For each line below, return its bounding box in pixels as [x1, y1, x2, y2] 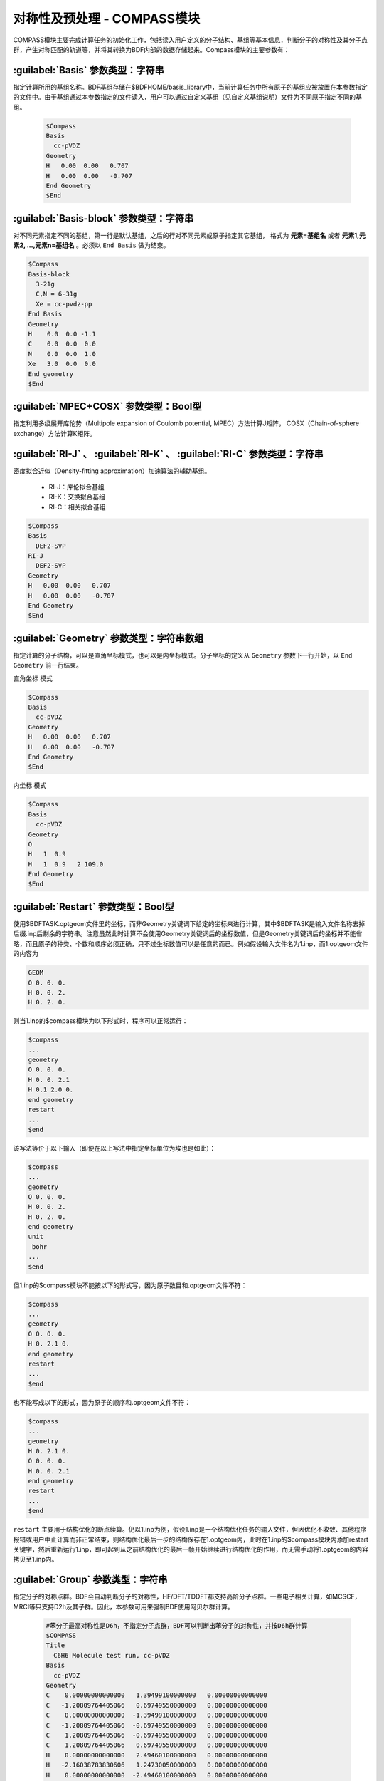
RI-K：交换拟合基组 [48, 492, 106, 502]
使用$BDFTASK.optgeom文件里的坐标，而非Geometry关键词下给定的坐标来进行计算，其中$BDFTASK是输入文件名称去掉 [13, 919, 366, 928]
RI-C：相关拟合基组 [48, 502, 106, 511]
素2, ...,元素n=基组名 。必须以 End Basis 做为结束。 [13, 241, 170, 249]
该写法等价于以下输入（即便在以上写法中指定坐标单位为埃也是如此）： [13, 1143, 216, 1152]
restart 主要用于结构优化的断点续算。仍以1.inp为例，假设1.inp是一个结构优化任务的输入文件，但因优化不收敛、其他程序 [13, 1525, 367, 1534]
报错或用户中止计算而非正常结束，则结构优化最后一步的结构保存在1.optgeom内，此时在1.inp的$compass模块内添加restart [13, 1535, 369, 1544]
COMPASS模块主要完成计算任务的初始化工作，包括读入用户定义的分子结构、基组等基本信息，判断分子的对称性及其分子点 [13, 36, 368, 44]
